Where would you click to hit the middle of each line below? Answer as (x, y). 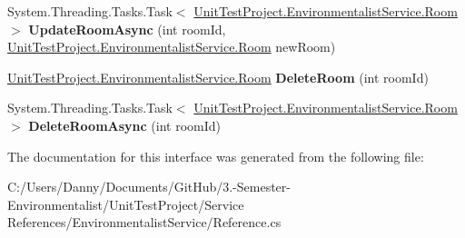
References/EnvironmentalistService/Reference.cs (144, 222)
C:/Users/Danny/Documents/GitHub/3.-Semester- (149, 187)
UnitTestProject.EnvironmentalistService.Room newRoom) (172, 47)
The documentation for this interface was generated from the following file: (216, 156)
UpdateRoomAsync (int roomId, (127, 29)
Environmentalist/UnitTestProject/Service (126, 204)
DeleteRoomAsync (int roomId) (125, 125)
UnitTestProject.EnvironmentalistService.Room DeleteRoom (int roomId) (218, 77)
